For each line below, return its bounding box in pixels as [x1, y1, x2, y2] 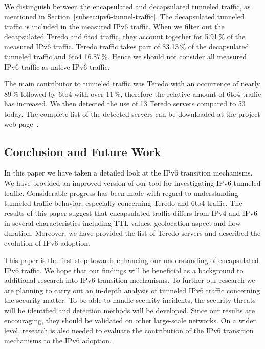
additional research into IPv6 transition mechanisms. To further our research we [4, 275, 255, 286]
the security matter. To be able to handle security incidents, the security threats [4, 295, 256, 306]
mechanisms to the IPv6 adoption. [4, 335, 112, 345]
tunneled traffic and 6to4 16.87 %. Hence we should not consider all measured [4, 51, 247, 61]
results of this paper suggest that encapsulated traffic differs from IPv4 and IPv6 [4, 207, 258, 218]
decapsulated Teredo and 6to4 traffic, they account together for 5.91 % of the [4, 31, 246, 41]
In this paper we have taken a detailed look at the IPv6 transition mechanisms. [4, 167, 253, 178]
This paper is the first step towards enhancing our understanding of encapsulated [4, 255, 259, 266]
